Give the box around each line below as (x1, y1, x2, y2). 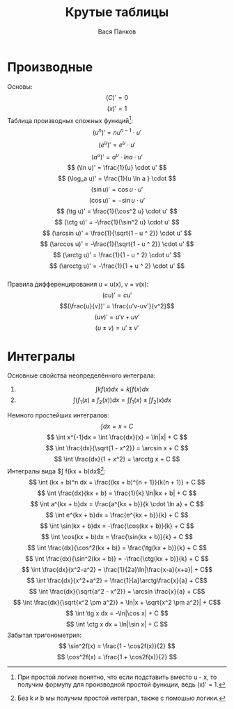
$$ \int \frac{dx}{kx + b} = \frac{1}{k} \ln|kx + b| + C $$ (37, 489, 197, 497)
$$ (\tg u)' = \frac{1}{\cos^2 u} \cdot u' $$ (56, 207, 178, 215)
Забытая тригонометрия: (7, 631, 82, 639)
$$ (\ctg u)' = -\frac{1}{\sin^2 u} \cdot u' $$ (54, 218, 180, 227)
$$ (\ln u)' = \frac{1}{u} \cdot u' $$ (67, 164, 167, 172)
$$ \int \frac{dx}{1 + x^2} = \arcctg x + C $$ (54, 455, 180, 464)
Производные (7, 59, 93, 75)
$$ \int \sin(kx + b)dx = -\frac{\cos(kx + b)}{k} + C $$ (40, 522, 194, 530)
